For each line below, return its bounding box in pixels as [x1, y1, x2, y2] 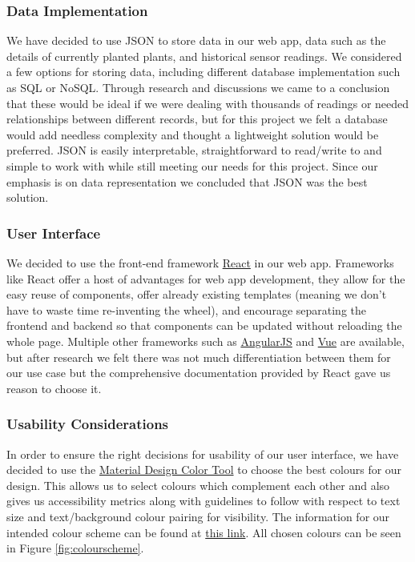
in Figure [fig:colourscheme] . [6, 540, 144, 556]
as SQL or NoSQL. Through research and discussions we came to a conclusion [6, 79, 390, 95]
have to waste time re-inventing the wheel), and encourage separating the [6, 301, 367, 318]
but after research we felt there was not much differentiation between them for [6, 348, 391, 365]
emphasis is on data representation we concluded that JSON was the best [6, 173, 368, 190]
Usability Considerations [6, 414, 169, 434]
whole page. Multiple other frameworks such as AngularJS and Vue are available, [6, 332, 405, 349]
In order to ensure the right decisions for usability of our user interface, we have [6, 445, 399, 462]
